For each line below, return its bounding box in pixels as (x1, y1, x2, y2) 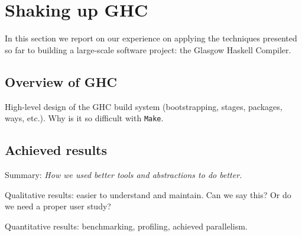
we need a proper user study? (5, 200, 111, 212)
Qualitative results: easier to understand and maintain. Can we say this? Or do (5, 188, 291, 201)
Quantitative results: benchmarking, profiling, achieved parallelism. (5, 219, 248, 232)
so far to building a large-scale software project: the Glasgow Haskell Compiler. (5, 43, 291, 56)
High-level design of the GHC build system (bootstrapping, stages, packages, (5, 100, 282, 112)
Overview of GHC (5, 72, 118, 90)
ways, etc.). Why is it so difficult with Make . (5, 112, 164, 124)
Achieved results (5, 141, 108, 159)
